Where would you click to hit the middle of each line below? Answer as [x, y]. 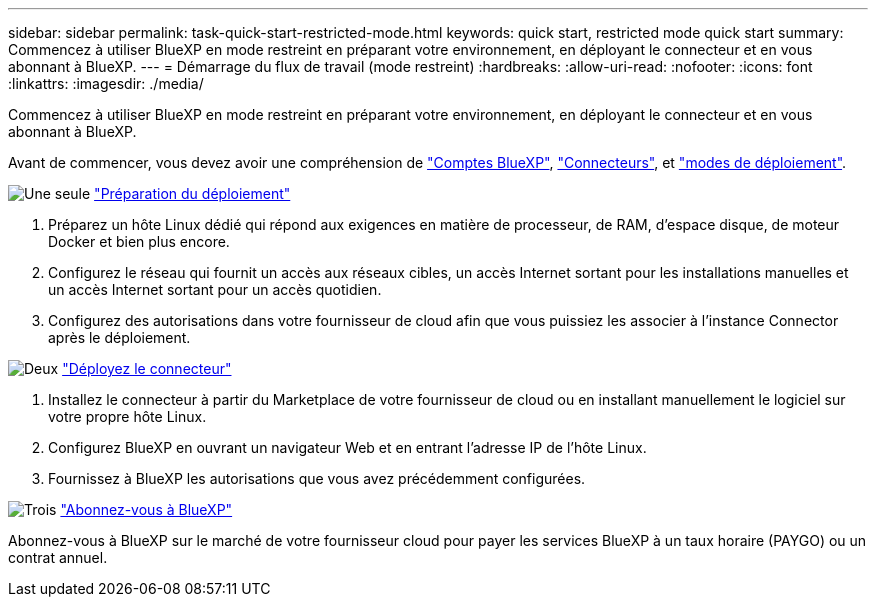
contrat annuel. [58, 557]
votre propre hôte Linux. [127, 416]
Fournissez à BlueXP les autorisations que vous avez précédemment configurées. [317, 478]
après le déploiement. [119, 337]
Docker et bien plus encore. [139, 241]
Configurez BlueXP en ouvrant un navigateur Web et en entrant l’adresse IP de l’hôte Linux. [347, 447]
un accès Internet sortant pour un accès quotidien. [215, 289]
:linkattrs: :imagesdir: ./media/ [106, 83]
